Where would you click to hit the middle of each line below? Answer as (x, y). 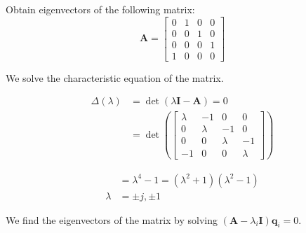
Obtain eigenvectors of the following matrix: (100, 9)
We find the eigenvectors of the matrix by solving (112, 219)
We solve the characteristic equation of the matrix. (115, 77)
